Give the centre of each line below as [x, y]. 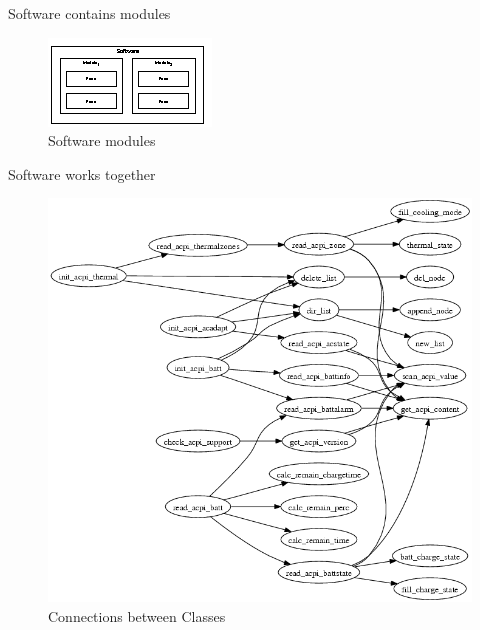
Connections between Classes [137, 615]
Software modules [102, 140]
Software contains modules [89, 13]
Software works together [82, 173]
